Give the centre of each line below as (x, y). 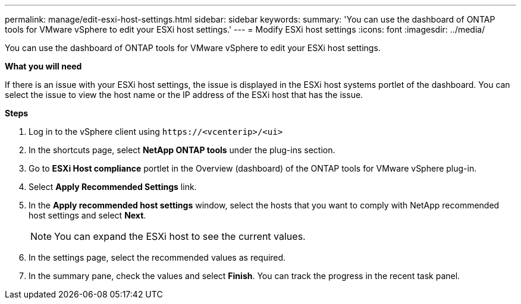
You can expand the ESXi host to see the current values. (180, 236)
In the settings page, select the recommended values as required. (157, 257)
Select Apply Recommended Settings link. (113, 187)
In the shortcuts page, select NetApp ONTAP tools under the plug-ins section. (182, 150)
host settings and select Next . (87, 215)
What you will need (43, 66)
